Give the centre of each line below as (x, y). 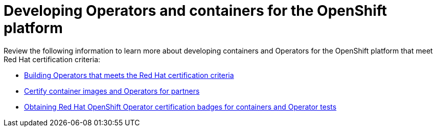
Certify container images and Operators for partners (112, 91)
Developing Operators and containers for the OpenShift (195, 11)
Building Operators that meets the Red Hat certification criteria (129, 75)
